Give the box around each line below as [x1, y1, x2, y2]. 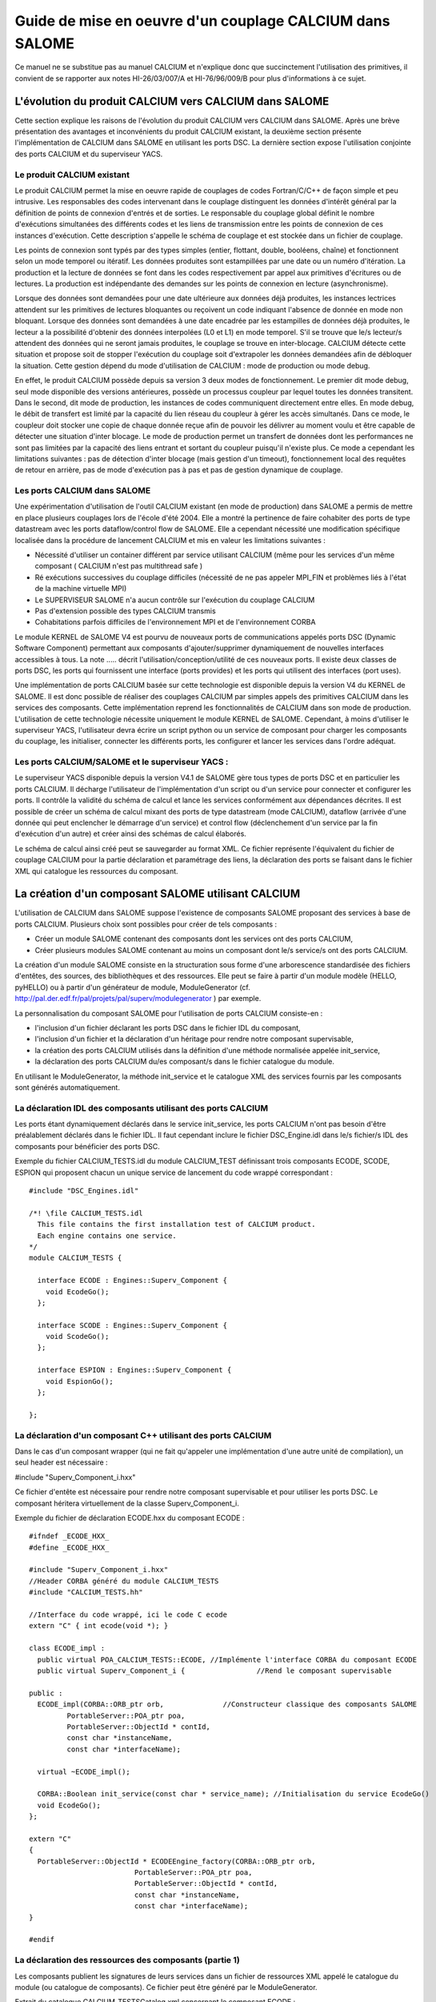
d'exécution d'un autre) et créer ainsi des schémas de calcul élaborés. [14, 829, 247, 838]
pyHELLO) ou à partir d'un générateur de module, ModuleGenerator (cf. [14, 982, 251, 992]
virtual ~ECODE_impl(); [37, 1767, 131, 1776]
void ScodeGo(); [45, 1332, 110, 1341]
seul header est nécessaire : [14, 1457, 108, 1467]
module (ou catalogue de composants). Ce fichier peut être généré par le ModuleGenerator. [14, 1982, 318, 1992]
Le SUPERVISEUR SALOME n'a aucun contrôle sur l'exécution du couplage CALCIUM [34, 595, 315, 605]
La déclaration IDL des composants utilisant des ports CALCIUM [14, 1102, 269, 1113]
